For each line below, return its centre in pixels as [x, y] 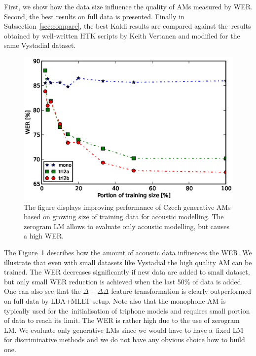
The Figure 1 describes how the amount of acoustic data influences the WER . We [128, 252]
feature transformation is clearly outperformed [181, 291]
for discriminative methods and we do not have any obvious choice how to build [125, 339]
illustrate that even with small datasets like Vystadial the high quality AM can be [128, 262]
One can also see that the [42, 291]
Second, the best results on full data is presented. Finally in [94, 16]
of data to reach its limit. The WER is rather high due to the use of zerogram [122, 320]
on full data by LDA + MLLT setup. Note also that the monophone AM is [115, 300]
